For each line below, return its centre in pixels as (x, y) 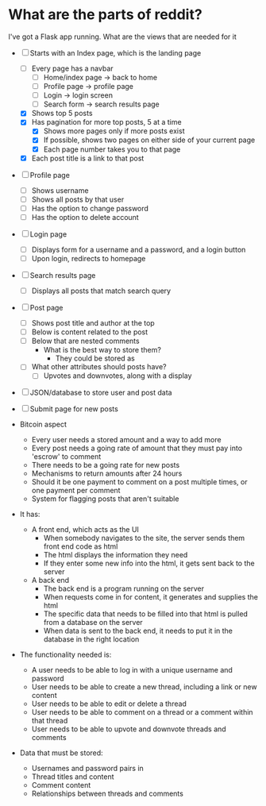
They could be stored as (95, 358)
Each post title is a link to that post (88, 158)
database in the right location (91, 639)
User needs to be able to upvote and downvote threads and (129, 729)
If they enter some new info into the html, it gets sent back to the (149, 563)
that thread (50, 721)
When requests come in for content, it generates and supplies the (150, 597)
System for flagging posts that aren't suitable (105, 499)
